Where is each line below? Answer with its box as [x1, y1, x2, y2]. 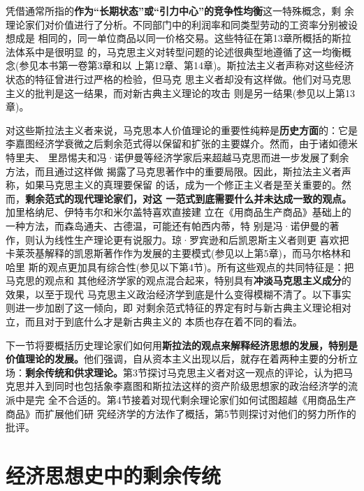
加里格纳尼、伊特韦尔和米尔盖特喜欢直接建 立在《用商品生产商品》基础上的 [6, 205, 351, 219]
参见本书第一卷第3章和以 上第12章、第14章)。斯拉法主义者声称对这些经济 [19, 58, 354, 73]
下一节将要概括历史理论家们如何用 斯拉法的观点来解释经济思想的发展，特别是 [6, 337, 358, 352]
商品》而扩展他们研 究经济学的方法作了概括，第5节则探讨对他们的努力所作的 [6, 406, 356, 420]
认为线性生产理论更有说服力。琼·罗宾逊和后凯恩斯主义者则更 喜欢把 [34, 232, 349, 247]
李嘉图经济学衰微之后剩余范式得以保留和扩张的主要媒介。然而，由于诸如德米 [6, 136, 358, 151]
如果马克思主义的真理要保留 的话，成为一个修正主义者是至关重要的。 [24, 177, 342, 192]
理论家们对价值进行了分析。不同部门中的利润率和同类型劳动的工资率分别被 [6, 17, 348, 31]
